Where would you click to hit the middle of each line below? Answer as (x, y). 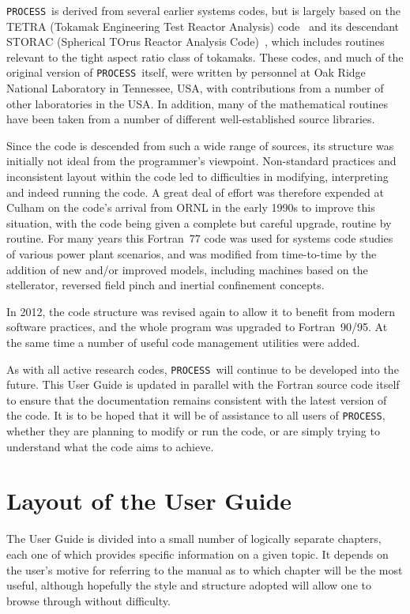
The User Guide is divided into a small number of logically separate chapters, (194, 539)
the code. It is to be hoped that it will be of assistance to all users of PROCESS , (196, 415)
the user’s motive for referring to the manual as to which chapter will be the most (205, 569)
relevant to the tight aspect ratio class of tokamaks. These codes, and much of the (205, 57)
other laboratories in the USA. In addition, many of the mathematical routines (197, 103)
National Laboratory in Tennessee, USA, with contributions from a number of (195, 88)
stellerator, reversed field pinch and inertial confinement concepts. (166, 285)
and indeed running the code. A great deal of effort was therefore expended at (195, 192)
